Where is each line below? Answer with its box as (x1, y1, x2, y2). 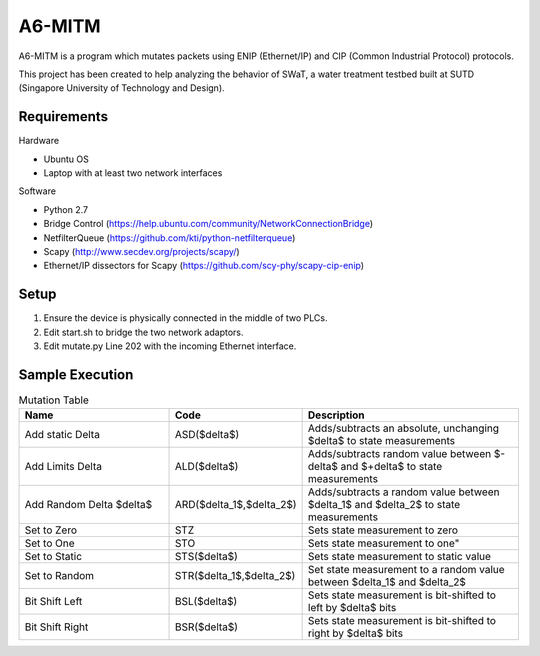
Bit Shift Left (24, 595, 83, 609)
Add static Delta (24, 428, 100, 442)
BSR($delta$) (174, 620, 239, 634)
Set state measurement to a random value (307, 563, 505, 577)
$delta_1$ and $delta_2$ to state (307, 498, 461, 512)
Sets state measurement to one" (307, 536, 460, 550)
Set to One (24, 536, 75, 550)
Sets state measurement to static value (307, 550, 492, 564)
